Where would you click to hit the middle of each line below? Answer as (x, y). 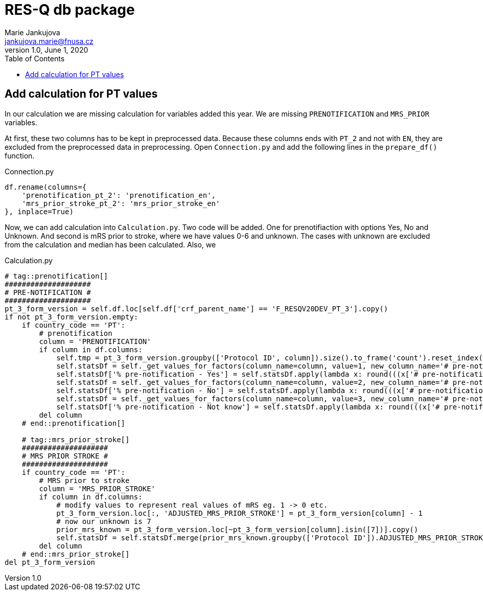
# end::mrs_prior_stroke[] (76, 554)
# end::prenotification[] (74, 423)
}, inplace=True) (39, 211)
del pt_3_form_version (50, 562)
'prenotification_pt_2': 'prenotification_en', (119, 195)
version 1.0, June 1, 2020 (47, 50)
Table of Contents (35, 58)
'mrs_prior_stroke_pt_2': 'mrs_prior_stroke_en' (121, 203)
